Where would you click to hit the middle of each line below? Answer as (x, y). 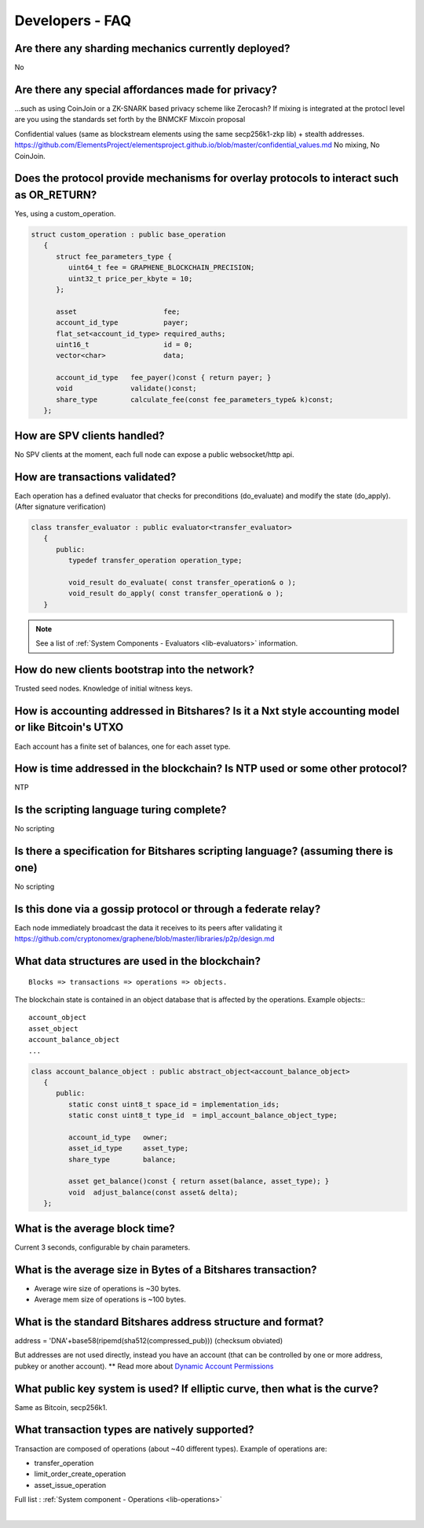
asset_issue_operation (70, 1485)
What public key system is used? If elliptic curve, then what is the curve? (197, 1388)
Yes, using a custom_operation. (65, 214)
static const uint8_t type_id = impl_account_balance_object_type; (203, 1116)
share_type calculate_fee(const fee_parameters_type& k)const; (195, 399)
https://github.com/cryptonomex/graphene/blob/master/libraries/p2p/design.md (144, 939)
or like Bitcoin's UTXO (69, 727)
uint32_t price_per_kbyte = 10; (130, 278)
